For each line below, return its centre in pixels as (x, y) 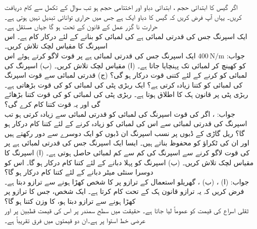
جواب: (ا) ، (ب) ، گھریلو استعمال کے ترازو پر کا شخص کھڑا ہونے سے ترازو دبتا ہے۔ (127, 181)
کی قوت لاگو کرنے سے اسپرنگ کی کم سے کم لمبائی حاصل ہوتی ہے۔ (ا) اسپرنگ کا (127, 152)
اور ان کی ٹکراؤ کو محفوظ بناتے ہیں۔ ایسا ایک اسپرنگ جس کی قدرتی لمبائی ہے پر (127, 143)
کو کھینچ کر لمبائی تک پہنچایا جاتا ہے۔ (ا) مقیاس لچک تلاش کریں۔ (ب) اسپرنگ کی (125, 65)
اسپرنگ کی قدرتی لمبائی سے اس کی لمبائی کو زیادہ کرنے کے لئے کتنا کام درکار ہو (126, 123)
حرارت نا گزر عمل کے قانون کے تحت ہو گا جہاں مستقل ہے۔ (81, 26)
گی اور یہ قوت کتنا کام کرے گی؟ (52, 104)
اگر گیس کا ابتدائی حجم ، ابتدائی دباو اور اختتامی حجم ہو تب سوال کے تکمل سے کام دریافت (121, 7)
